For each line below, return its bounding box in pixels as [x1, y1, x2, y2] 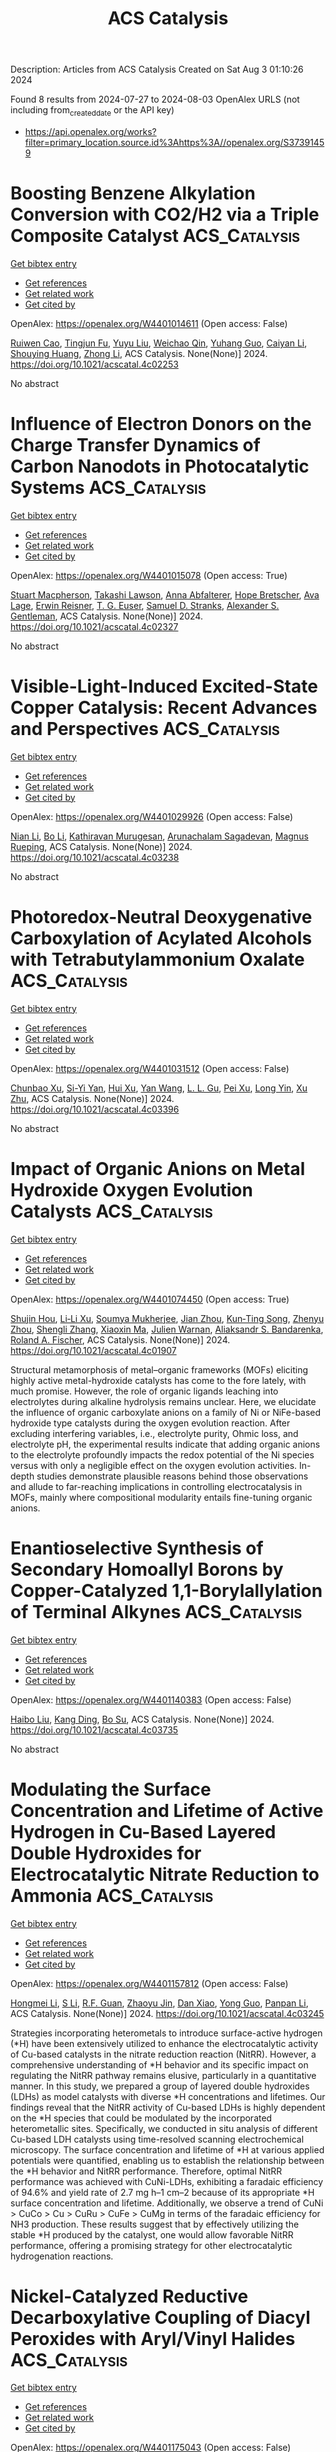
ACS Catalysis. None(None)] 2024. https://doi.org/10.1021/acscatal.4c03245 [10, 2007, 325, 2019]
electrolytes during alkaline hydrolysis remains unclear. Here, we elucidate [10, 1395, 317, 1407]
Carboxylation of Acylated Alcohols [10, 927, 313, 949]
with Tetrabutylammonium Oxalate [10, 948, 305, 971]
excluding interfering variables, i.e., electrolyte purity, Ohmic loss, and [10, 1427, 299, 1439]
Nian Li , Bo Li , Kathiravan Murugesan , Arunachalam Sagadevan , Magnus [10, 830, 309, 842]
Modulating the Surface [10, 1778, 212, 1801]
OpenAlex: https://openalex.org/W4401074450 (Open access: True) [10, 1293, 290, 1305]
